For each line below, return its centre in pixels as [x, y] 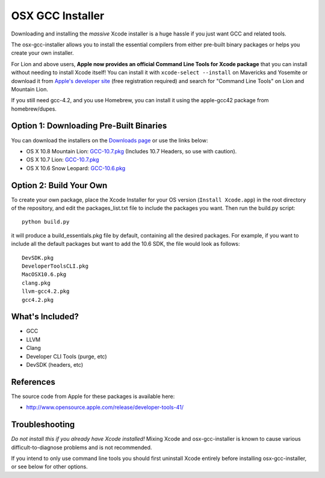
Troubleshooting [43, 425]
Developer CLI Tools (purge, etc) [67, 356]
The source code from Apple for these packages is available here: [93, 396]
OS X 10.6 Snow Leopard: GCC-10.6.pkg [76, 168]
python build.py [46, 222]
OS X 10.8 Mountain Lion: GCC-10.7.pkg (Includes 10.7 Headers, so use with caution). [132, 151]
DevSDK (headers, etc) [55, 365]
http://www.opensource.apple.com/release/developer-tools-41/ [105, 407]
